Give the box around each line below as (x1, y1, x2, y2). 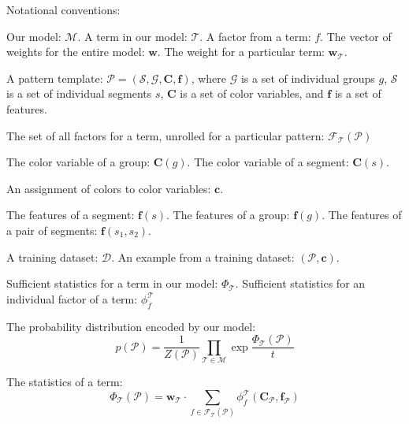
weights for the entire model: (6, 43, 145, 60)
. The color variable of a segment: (187, 154, 349, 170)
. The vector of (320, 28, 392, 44)
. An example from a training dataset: (111, 248, 295, 265)
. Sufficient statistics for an (235, 275, 366, 292)
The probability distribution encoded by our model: (6, 318, 256, 334)
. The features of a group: (165, 206, 290, 223)
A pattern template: (6, 69, 103, 86)
